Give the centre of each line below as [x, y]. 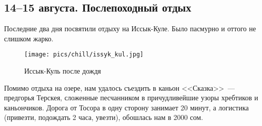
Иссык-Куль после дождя [63, 71]
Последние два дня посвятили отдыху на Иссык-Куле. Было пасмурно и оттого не [130, 28]
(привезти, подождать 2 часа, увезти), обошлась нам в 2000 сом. [104, 117]
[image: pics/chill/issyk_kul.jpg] [84, 55]
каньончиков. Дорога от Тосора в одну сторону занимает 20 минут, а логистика [126, 107]
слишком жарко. [29, 38]
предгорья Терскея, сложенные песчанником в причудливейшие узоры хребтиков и [131, 98]
